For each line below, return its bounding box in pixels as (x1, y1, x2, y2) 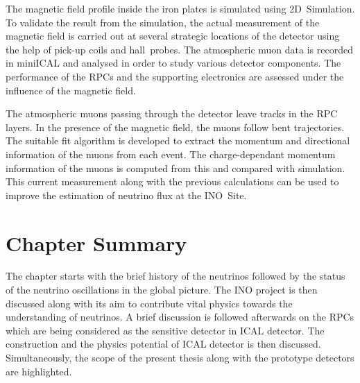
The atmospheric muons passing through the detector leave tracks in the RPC (6, 106, 338, 121)
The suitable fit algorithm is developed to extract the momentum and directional (6, 133, 350, 148)
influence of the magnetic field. (6, 83, 136, 97)
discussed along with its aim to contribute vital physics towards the (6, 296, 293, 310)
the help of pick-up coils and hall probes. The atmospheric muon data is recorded (6, 42, 353, 56)
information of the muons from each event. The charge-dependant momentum (6, 146, 336, 161)
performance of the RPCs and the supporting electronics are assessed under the (6, 69, 344, 83)
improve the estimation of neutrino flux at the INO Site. (6, 187, 247, 202)
